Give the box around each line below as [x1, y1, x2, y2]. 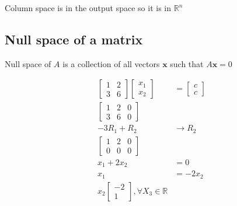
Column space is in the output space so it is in [5, 2, 172, 13]
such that [170, 57, 204, 69]
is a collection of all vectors [62, 57, 160, 69]
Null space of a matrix [5, 30, 143, 48]
